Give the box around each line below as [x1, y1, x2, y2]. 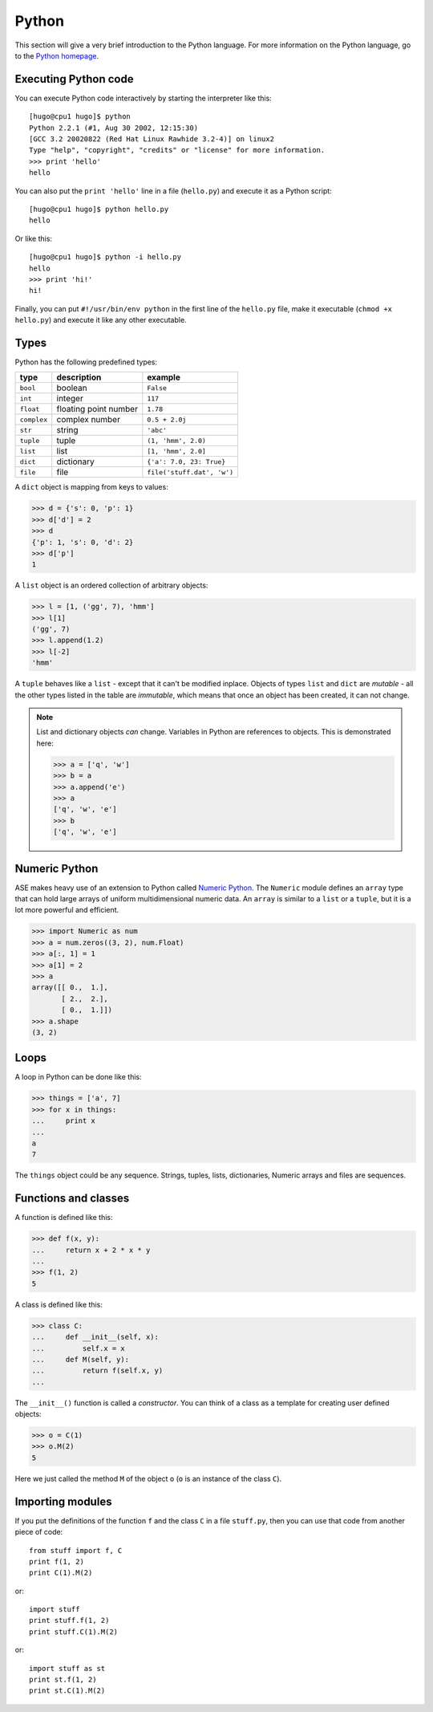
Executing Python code [14, 72, 134, 86]
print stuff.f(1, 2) [29, 1616, 110, 1625]
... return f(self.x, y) [31, 1366, 164, 1376]
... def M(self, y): [31, 1355, 130, 1364]
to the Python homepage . [14, 51, 99, 60]
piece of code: [14, 1527, 63, 1537]
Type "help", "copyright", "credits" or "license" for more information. [29, 145, 326, 155]
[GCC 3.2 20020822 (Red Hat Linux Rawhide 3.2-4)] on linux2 [29, 135, 274, 144]
